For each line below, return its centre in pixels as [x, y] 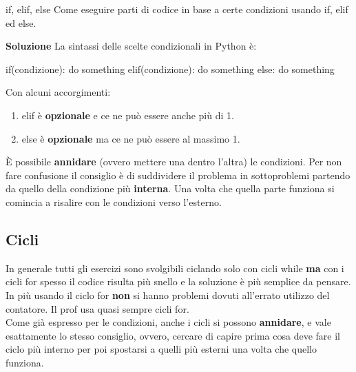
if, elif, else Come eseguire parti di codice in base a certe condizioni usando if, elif [177, 9]
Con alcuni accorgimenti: [58, 92]
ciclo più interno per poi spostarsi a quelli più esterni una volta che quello [161, 349]
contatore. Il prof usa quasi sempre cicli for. [97, 308]
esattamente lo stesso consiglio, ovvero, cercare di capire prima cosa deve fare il [173, 335]
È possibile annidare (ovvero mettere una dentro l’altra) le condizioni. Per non [174, 162]
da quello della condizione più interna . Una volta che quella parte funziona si [170, 188]
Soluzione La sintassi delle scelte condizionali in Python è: [131, 46]
